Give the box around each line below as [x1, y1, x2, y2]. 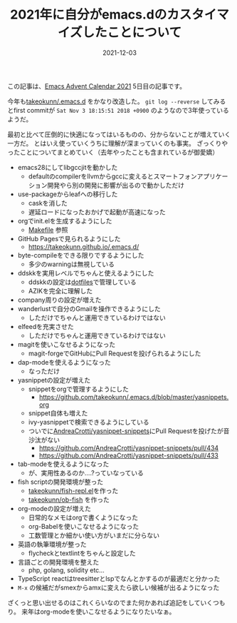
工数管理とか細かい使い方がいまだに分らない [28, 531, 160, 540]
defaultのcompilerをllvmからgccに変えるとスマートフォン [28, 172, 197, 181]
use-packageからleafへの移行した [17, 190, 118, 198]
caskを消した [28, 198, 68, 207]
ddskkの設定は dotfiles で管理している [28, 278, 137, 286]
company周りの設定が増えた [17, 295, 102, 304]
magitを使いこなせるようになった [17, 340, 116, 348]
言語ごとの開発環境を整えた [17, 557, 100, 566]
